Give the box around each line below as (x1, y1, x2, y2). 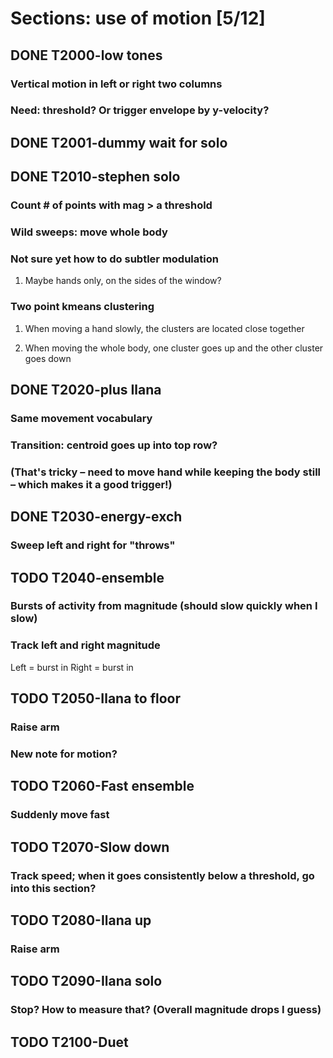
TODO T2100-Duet (10, 1033, 129, 1051)
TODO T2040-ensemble (10, 569, 165, 586)
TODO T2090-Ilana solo (10, 973, 163, 990)
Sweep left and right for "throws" (10, 538, 176, 552)
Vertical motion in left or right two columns (10, 77, 223, 91)
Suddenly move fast (10, 808, 110, 822)
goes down (24, 352, 72, 364)
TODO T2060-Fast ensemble (10, 778, 195, 795)
